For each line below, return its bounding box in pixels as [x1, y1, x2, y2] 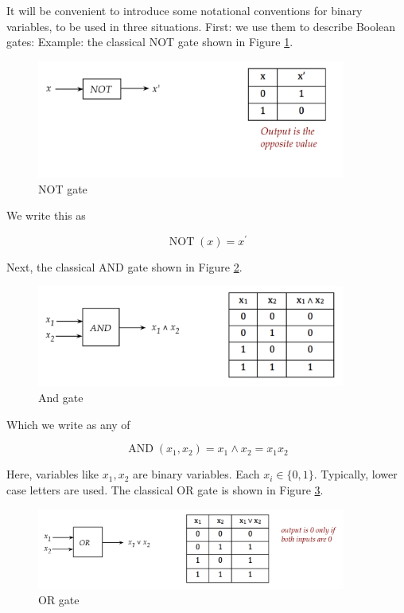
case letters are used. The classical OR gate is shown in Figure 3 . [6, 481, 324, 498]
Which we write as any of [6, 416, 130, 432]
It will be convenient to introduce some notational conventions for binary [6, 2, 363, 18]
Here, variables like [6, 466, 99, 482]
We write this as [6, 207, 86, 224]
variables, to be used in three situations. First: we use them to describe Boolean [6, 18, 396, 34]
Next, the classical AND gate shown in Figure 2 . [6, 258, 243, 275]
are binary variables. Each [133, 466, 260, 482]
